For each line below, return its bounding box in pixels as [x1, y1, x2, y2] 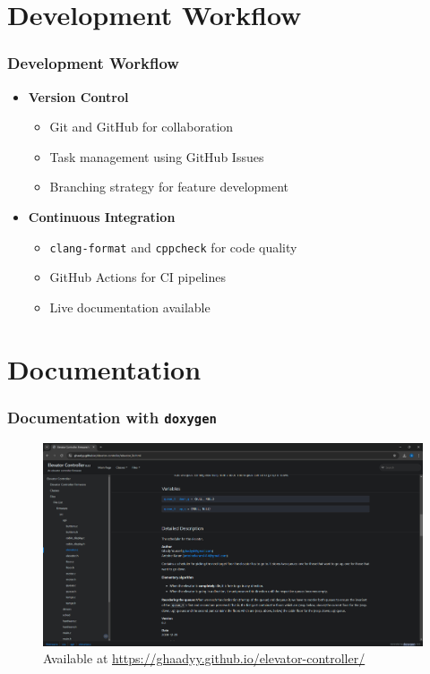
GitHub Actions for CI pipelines [49, 268, 226, 286]
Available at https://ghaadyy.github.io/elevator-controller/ [43, 649, 365, 668]
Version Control [28, 87, 129, 106]
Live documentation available [49, 297, 211, 316]
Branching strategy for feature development [49, 177, 289, 196]
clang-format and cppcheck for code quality [49, 237, 297, 256]
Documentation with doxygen [7, 405, 217, 428]
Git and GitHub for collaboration [49, 117, 234, 136]
